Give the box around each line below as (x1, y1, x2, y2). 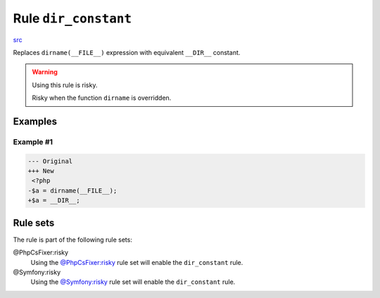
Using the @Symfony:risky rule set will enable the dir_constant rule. (30, 278, 236, 286)
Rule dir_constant (13, 11, 132, 26)
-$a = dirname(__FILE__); (27, 186, 118, 195)
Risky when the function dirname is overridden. (32, 93, 172, 102)
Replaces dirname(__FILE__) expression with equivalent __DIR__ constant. (13, 48, 241, 56)
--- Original (27, 157, 73, 165)
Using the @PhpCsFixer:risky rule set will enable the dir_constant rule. (30, 258, 243, 266)
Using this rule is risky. (32, 81, 98, 89)
